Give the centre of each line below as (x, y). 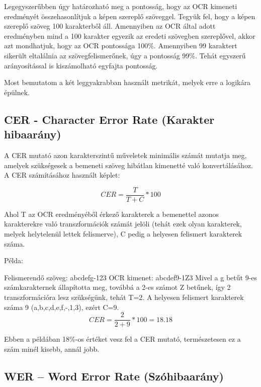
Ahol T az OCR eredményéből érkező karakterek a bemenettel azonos (111, 214)
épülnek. (17, 92)
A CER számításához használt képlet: (62, 175)
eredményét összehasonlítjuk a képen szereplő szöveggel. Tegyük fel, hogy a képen (130, 16)
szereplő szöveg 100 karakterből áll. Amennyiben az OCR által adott (110, 26)
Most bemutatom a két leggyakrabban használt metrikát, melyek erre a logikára (127, 82)
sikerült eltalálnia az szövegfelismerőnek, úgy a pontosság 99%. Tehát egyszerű (125, 55)
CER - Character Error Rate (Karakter (109, 119)
